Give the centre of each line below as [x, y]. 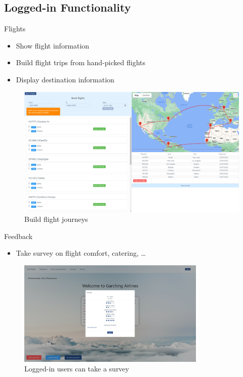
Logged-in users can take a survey [77, 369]
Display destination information [65, 79]
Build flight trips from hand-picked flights [80, 62]
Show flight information [53, 45]
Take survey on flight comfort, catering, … [81, 253]
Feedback [18, 236]
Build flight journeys [56, 219]
